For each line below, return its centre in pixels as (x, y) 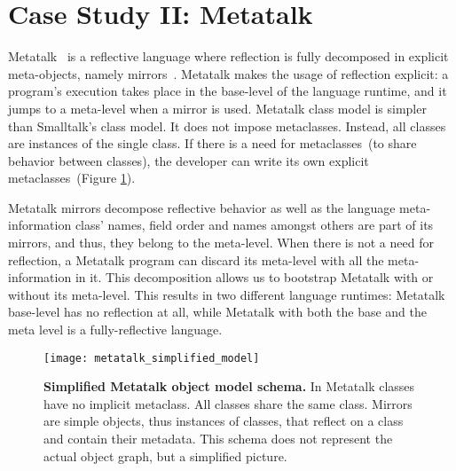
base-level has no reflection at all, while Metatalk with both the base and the (217, 312)
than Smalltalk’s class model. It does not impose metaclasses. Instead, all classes (227, 126)
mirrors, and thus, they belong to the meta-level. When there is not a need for (221, 243)
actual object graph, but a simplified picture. (165, 455)
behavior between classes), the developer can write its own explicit (189, 160)
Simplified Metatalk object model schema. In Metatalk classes (229, 386)
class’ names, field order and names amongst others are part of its (254, 225)
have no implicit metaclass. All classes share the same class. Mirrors (228, 403)
